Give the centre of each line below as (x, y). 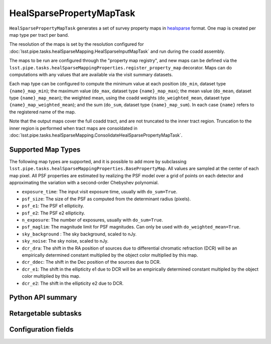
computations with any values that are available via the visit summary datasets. (91, 74)
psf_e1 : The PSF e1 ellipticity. (53, 206)
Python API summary (43, 298)
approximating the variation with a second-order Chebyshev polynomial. (84, 183)
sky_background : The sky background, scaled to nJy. (79, 234)
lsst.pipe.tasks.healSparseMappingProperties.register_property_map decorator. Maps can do (120, 67)
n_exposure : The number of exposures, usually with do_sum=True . (92, 220)
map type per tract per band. (39, 35)
